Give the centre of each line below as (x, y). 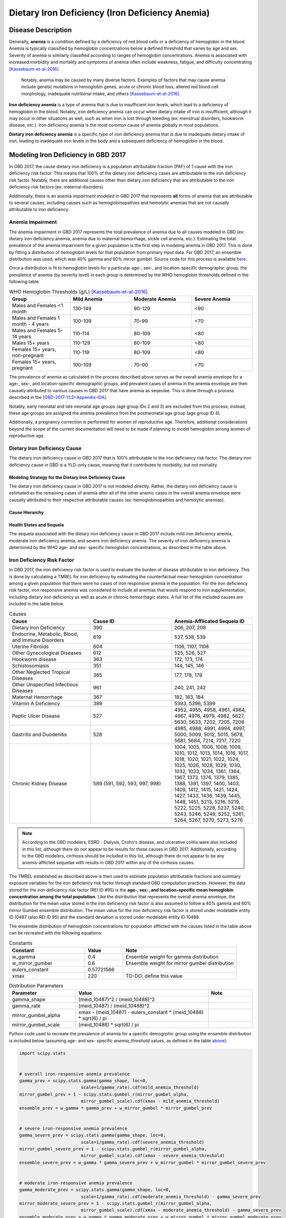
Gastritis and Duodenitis (39, 734)
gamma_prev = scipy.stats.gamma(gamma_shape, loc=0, (84, 1081)
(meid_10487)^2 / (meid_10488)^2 (117, 1000)
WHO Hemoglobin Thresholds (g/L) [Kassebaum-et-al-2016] (78, 291)
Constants (21, 943)
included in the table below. (37, 604)
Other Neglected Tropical (41, 672)
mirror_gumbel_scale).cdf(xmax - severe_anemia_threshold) (153, 1156)
